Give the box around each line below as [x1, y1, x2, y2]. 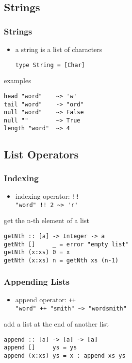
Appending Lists [4, 275, 70, 287]
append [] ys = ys [4, 344, 77, 351]
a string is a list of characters [15, 44, 102, 54]
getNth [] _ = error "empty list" [4, 241, 129, 248]
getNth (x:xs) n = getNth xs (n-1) [4, 257, 119, 264]
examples [4, 75, 31, 86]
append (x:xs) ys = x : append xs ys [4, 352, 126, 360]
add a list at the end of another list [4, 319, 109, 329]
